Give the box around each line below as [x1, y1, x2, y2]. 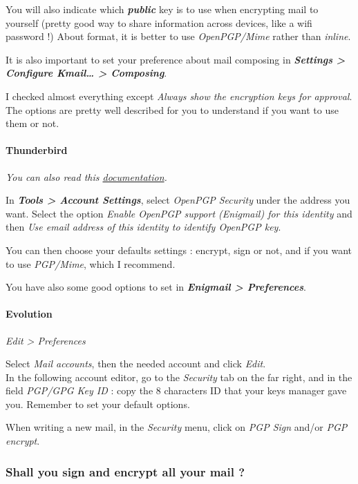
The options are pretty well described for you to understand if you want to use [6, 102, 339, 117]
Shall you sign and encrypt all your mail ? [6, 463, 245, 480]
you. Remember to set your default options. [6, 396, 190, 411]
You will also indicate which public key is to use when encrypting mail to [6, 2, 319, 16]
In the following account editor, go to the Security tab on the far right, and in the [6, 369, 352, 384]
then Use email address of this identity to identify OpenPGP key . [6, 220, 281, 234]
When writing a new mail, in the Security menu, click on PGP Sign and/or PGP [6, 420, 348, 434]
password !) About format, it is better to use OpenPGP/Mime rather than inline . [6, 29, 351, 43]
